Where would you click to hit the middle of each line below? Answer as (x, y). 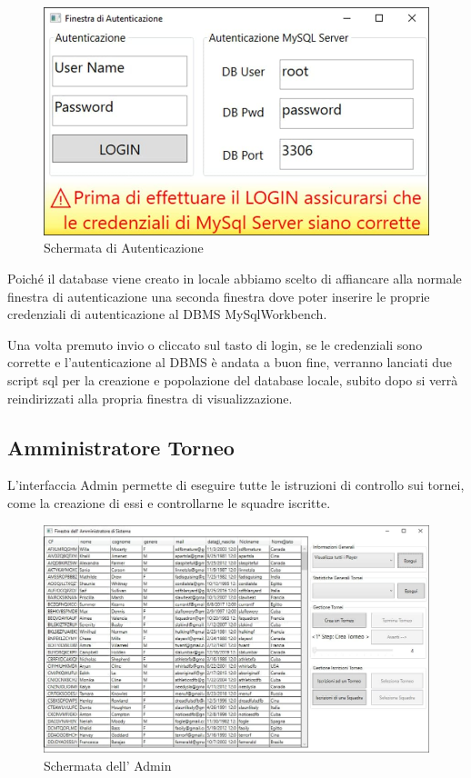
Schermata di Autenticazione (124, 248)
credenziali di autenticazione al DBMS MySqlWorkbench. (167, 314)
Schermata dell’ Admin (108, 765)
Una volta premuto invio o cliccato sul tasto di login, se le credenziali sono (215, 344)
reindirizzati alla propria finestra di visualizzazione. (150, 398)
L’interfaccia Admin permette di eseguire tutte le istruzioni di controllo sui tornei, (236, 485)
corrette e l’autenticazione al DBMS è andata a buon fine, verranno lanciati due (230, 362)
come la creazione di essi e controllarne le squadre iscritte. (169, 502)
